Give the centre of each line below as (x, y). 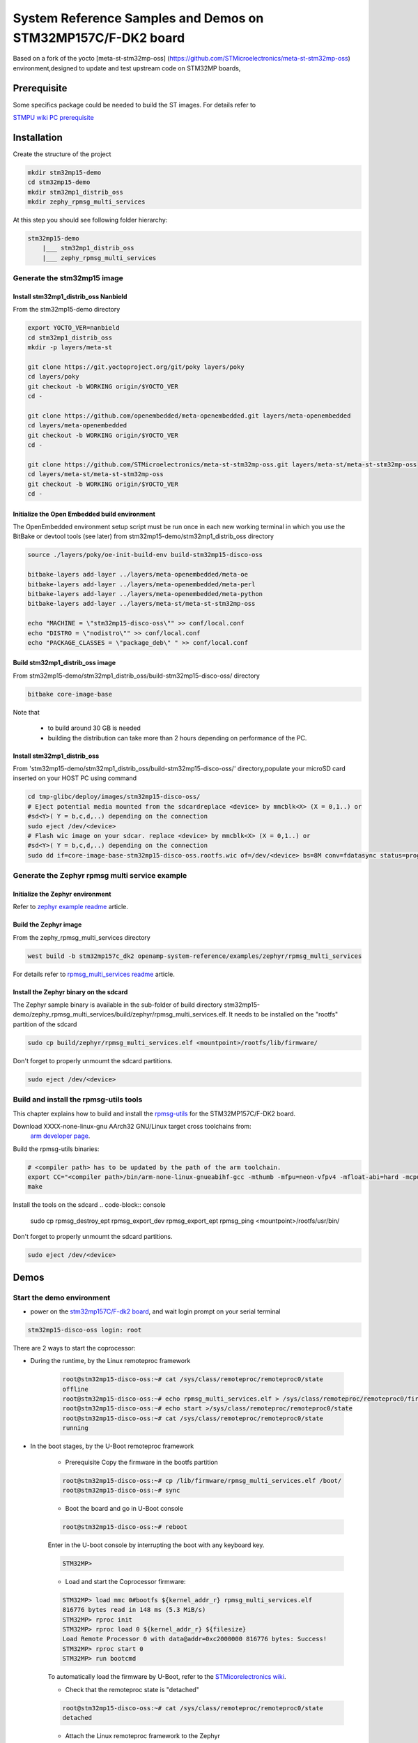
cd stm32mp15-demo (59, 182)
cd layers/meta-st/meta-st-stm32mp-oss (95, 474)
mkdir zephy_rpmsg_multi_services (86, 202)
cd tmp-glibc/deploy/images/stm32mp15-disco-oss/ (114, 797)
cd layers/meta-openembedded (77, 426)
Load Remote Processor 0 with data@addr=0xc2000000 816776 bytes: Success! (195, 1639)
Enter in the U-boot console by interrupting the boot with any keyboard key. (156, 1545)
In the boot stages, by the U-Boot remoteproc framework (112, 1446)
